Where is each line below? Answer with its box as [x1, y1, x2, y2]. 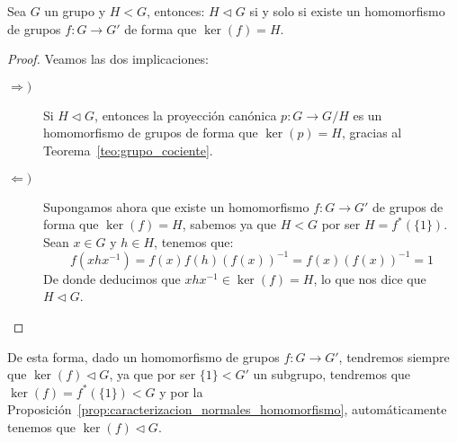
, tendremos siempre [338, 347, 450, 366]
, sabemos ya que [182, 215, 277, 234]
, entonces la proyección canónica [94, 105, 277, 124]
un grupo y [44, 2, 106, 20]
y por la [159, 382, 203, 401]
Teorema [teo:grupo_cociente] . [43, 140, 213, 159]
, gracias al [342, 123, 402, 142]
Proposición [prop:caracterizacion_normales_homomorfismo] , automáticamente [7, 400, 447, 419]
